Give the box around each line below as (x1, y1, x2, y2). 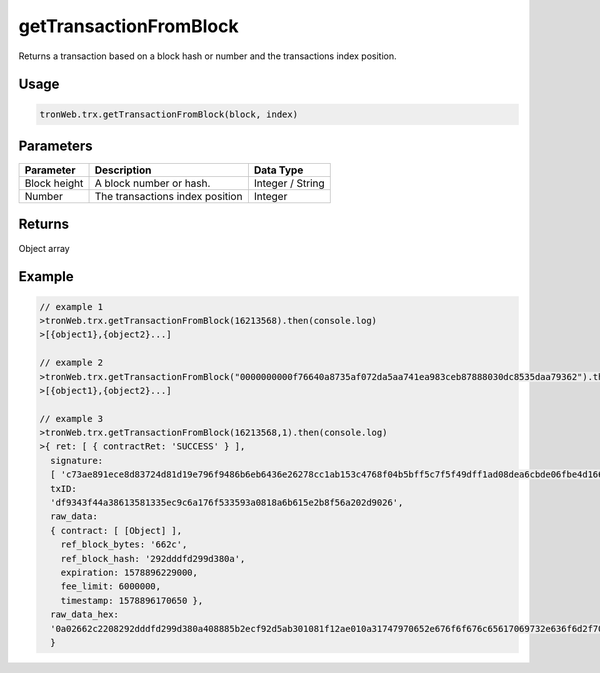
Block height (24, 176, 84, 190)
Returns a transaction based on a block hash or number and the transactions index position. (18, 50, 397, 62)
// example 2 (39, 357, 104, 369)
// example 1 (39, 301, 104, 312)
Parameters (18, 137, 93, 154)
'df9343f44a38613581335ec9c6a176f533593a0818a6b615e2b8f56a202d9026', (50, 497, 404, 509)
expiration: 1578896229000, (60, 566, 199, 578)
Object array (18, 242, 70, 254)
